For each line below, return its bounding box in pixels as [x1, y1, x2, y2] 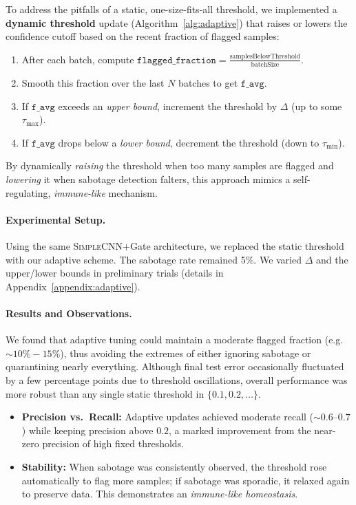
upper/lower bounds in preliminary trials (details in [6, 266, 224, 280]
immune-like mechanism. [54, 185, 158, 200]
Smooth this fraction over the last [21, 76, 165, 90]
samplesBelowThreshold [229, 53, 300, 61]
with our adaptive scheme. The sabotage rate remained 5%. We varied [6, 252, 302, 266]
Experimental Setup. [6, 212, 106, 226]
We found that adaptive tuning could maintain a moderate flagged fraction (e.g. [6, 332, 344, 347]
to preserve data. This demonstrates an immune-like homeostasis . [21, 486, 298, 501]
